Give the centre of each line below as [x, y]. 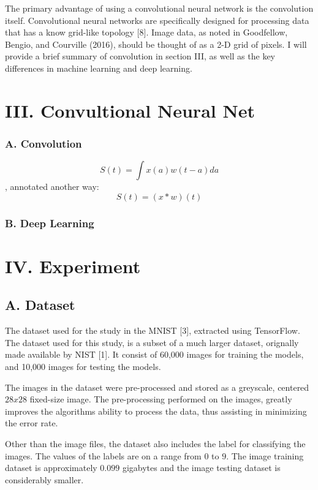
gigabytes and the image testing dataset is [201, 468]
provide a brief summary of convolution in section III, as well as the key [140, 56]
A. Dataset [40, 305]
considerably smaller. [44, 479]
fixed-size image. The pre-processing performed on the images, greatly [161, 399]
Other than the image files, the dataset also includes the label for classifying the [155, 443]
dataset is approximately [51, 468]
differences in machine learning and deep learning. [99, 68]
